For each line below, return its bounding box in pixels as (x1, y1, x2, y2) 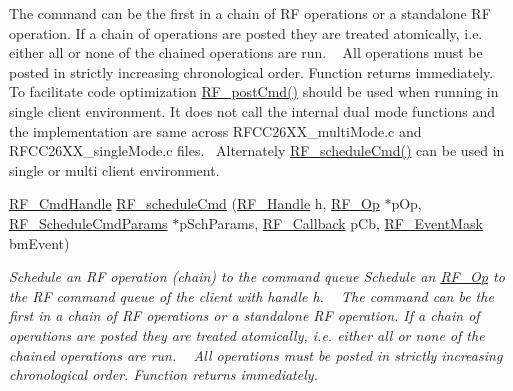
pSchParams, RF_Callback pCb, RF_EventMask (179, 212, 483, 233)
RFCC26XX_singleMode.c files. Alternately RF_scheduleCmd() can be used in (9, 140, 505, 161)
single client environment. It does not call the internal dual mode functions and (9, 100, 496, 121)
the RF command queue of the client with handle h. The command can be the (9, 285, 494, 306)
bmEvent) (9, 232, 70, 253)
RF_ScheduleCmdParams (9, 212, 168, 233)
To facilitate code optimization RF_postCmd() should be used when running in (9, 81, 499, 102)
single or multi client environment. (9, 159, 220, 180)
